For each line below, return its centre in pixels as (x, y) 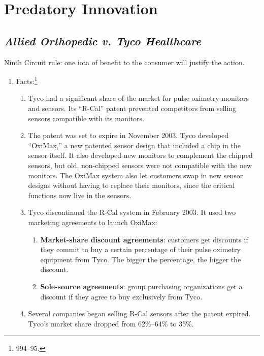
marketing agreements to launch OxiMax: (93, 222)
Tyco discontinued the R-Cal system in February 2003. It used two (132, 212)
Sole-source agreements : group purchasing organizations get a (141, 286)
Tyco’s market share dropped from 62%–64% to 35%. (111, 323)
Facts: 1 (27, 80)
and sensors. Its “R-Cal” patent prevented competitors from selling (132, 108)
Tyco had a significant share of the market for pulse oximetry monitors (139, 98)
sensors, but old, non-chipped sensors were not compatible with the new (140, 165)
